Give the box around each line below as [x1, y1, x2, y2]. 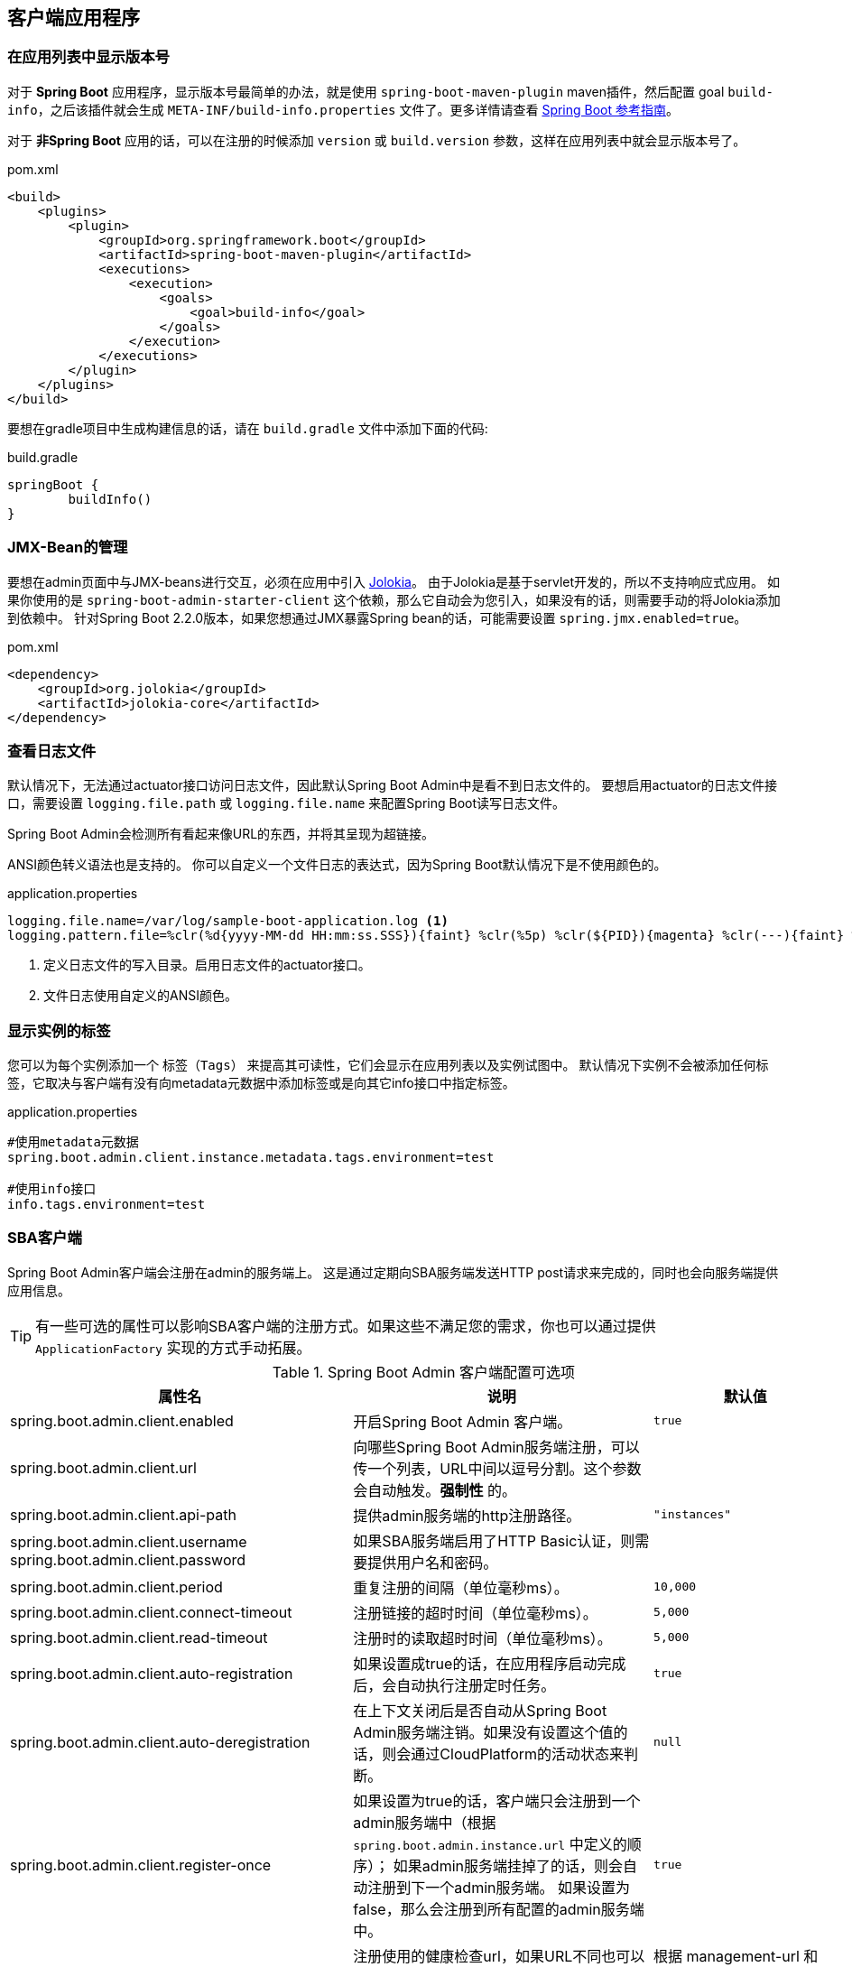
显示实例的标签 [7, 1021, 111, 1040]
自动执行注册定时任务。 [396, 1675, 556, 1694]
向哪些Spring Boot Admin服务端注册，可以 [353, 1437, 640, 1456]
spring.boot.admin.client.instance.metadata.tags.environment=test [7, 1150, 495, 1165]
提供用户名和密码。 [367, 1553, 498, 1572]
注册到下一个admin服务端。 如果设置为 [367, 1878, 630, 1897]
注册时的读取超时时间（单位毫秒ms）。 [353, 1628, 612, 1647]
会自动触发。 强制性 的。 [353, 1480, 516, 1499]
